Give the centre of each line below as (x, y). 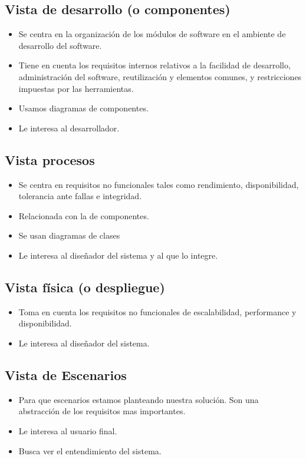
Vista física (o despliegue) (85, 287)
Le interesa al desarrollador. (69, 128)
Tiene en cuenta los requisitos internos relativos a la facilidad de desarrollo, (154, 65)
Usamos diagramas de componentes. (83, 108)
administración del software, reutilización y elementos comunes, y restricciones (160, 76)
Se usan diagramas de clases (69, 235)
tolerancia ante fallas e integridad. (80, 196)
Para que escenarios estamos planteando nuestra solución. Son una (139, 399)
